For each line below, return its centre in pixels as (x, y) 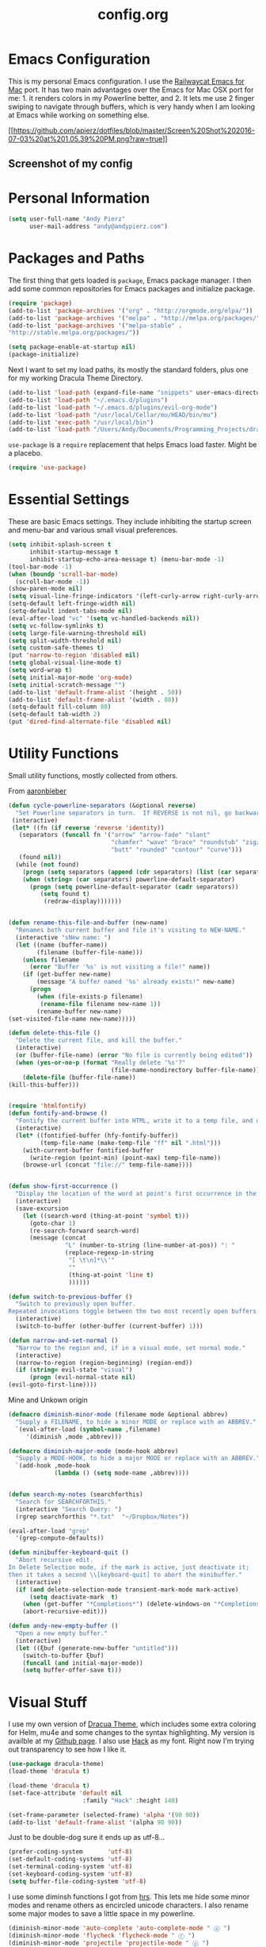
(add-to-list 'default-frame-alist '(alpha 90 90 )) (95, 1822)
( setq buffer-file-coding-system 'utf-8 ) (78, 1881)
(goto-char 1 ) (53, 1223)
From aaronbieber (38, 791)
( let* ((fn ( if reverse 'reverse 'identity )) (88, 827)
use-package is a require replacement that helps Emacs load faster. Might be (133, 445)
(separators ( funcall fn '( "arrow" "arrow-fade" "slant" (115, 835)
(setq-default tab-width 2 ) (55, 715)
